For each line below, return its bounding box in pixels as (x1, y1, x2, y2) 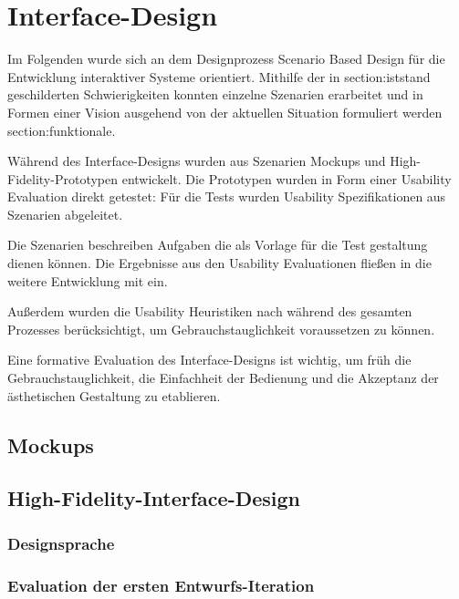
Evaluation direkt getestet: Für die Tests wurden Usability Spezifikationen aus (7, 187, 446, 206)
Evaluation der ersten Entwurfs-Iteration (7, 573, 315, 596)
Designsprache (7, 532, 115, 554)
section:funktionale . (7, 120, 116, 139)
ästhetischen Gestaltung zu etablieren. (7, 386, 221, 405)
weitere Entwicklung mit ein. (7, 271, 168, 290)
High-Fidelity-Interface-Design (7, 484, 301, 512)
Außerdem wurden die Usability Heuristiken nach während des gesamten (7, 302, 412, 321)
